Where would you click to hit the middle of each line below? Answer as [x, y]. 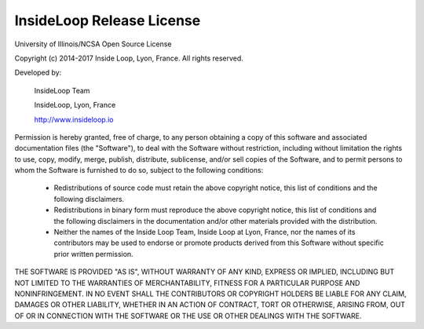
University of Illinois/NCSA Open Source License [93, 44]
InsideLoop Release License [108, 20]
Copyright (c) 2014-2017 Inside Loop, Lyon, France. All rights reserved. [129, 58]
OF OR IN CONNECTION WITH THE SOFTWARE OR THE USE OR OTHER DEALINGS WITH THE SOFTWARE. [188, 316]
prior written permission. [93, 254]
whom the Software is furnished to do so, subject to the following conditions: [139, 170]
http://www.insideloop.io [74, 119]
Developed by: [38, 73]
